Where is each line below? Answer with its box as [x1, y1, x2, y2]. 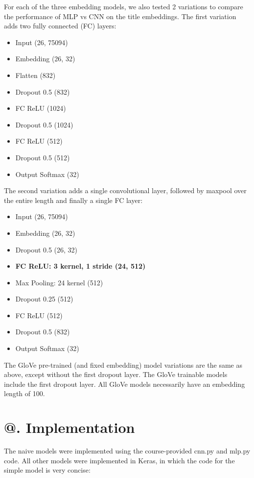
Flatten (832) [15, 70, 56, 80]
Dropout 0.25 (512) [15, 294, 73, 304]
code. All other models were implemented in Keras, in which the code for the [4, 455, 235, 465]
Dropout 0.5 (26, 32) [15, 244, 78, 254]
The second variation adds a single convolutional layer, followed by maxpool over [4, 185, 247, 196]
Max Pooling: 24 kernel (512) [15, 277, 103, 287]
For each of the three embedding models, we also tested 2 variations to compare [4, 1, 243, 11]
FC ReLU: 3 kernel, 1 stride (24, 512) [15, 261, 146, 271]
